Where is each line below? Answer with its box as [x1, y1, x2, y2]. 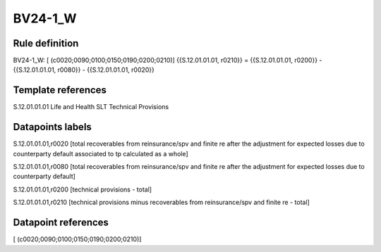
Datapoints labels [13, 121, 92, 133]
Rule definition [13, 37, 79, 49]
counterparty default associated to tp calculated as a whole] [13, 149, 188, 158]
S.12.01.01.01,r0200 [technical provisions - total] [13, 185, 152, 194]
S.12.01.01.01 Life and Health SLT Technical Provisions [13, 103, 169, 111]
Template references [13, 84, 107, 96]
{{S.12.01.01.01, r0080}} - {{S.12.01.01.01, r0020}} [13, 65, 155, 74]
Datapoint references [13, 217, 109, 229]
